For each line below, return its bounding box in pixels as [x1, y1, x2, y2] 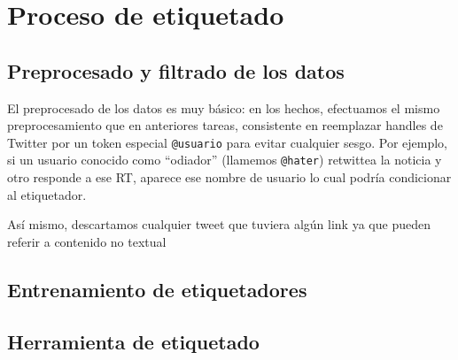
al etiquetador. [7, 185, 87, 203]
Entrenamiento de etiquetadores [7, 275, 307, 303]
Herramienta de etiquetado [7, 327, 260, 355]
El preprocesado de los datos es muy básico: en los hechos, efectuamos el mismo [7, 98, 440, 117]
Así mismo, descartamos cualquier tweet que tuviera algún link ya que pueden [7, 215, 431, 234]
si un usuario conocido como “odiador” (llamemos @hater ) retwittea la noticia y [7, 150, 442, 169]
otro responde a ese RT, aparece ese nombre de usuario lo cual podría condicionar [7, 168, 452, 187]
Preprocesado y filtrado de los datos [7, 57, 345, 84]
